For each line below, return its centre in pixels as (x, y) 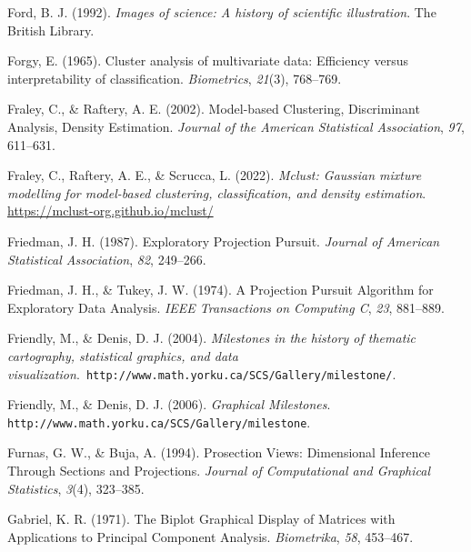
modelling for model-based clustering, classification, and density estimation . (217, 192)
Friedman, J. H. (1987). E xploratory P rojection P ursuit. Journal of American (224, 241)
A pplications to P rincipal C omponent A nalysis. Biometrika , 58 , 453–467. (210, 536)
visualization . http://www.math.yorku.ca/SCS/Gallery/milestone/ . (202, 373)
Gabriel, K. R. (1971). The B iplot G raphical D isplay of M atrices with (201, 519)
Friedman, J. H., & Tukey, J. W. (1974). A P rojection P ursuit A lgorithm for (220, 290)
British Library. (51, 30)
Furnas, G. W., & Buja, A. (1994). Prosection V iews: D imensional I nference (219, 452)
